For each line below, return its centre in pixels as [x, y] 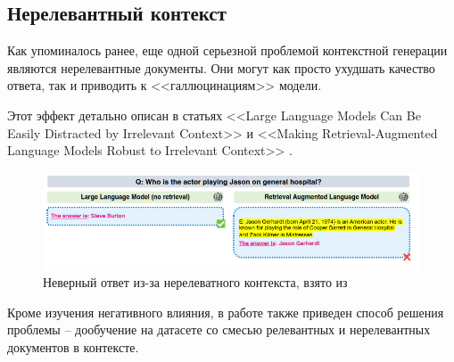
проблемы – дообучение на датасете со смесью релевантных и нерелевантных [219, 329]
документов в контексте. [73, 346]
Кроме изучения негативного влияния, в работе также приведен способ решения [226, 312]
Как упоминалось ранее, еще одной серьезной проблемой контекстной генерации [227, 50]
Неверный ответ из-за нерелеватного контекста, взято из [195, 282]
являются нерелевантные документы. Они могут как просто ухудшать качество [221, 67]
